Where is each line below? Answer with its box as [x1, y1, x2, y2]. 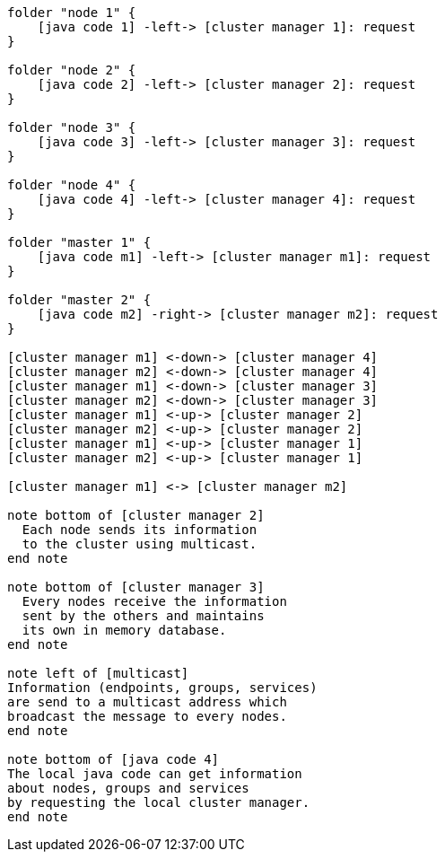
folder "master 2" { [7, 293, 152, 307]
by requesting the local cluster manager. [7, 795, 310, 810]
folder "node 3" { [7, 120, 136, 135]
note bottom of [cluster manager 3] [7, 580, 265, 594]
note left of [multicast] [7, 666, 189, 680]
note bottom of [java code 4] [7, 752, 220, 767]
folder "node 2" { [7, 63, 136, 77]
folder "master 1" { [7, 235, 152, 250]
